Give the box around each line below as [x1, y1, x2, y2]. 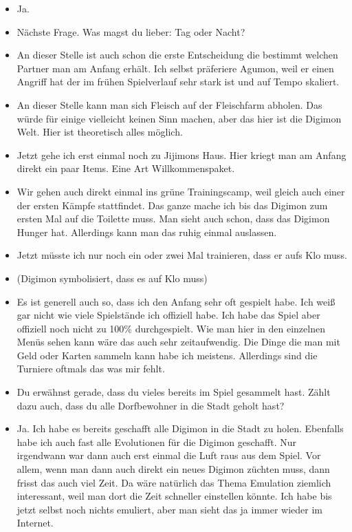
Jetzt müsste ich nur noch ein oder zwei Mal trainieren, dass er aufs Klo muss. [16, 248, 347, 262]
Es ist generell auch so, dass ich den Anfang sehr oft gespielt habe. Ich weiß [16, 294, 335, 308]
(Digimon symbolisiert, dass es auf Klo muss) [16, 270, 208, 285]
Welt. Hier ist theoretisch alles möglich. [16, 125, 183, 139]
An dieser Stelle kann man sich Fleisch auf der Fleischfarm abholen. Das [16, 97, 322, 111]
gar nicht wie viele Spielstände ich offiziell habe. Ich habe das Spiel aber [16, 308, 320, 322]
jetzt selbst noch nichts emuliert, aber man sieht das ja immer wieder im [16, 502, 323, 516]
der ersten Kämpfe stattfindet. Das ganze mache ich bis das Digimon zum [16, 198, 328, 212]
